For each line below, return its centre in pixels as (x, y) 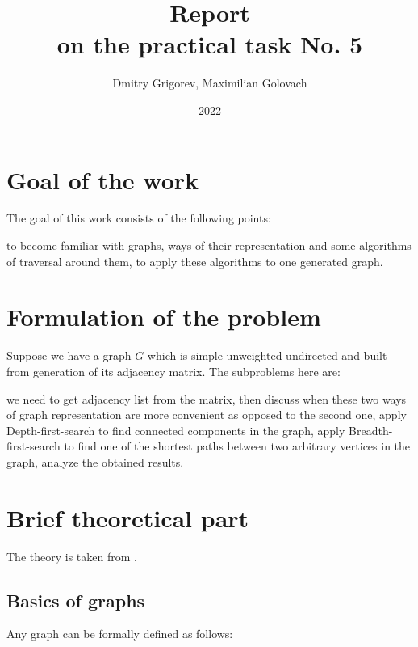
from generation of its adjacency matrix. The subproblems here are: (173, 371)
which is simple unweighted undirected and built (267, 355)
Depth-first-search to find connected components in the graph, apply (176, 430)
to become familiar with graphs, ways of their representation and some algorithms (209, 245)
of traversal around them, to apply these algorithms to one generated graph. (195, 261)
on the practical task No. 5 (210, 44)
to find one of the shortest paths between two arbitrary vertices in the (237, 446)
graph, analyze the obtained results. (95, 461)
